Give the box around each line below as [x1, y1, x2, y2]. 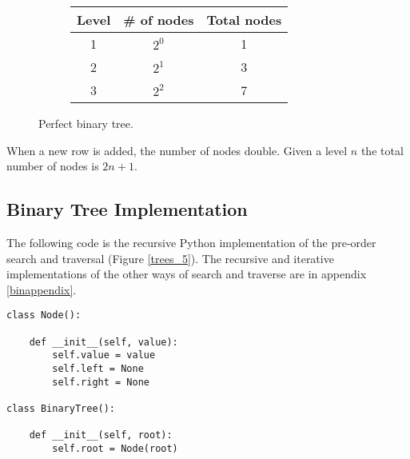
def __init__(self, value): [29, 336, 178, 348]
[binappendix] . [6, 281, 77, 297]
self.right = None [52, 376, 149, 388]
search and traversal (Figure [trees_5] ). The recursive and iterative [6, 249, 334, 266]
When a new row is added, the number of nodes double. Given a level [6, 142, 348, 158]
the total [360, 142, 404, 158]
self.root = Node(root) [52, 442, 178, 454]
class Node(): [6, 309, 82, 321]
